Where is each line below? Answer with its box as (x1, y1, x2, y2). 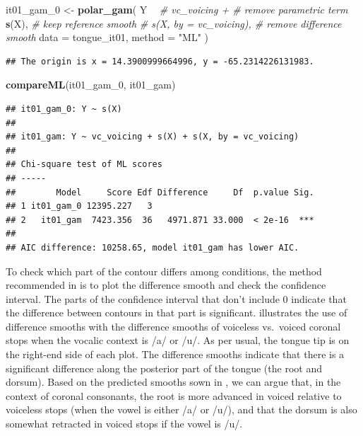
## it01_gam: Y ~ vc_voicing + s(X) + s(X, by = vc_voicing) (6, 132, 299, 142)
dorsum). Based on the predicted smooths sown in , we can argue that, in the (6, 374, 341, 389)
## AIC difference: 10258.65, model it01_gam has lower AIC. (6, 242, 299, 253)
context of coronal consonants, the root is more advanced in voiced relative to (6, 388, 342, 403)
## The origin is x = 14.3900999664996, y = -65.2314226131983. (6, 56, 314, 67)
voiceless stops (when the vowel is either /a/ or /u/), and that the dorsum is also (6, 402, 357, 417)
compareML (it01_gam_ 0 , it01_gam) (6, 77, 176, 92)
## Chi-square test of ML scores (6, 159, 162, 170)
